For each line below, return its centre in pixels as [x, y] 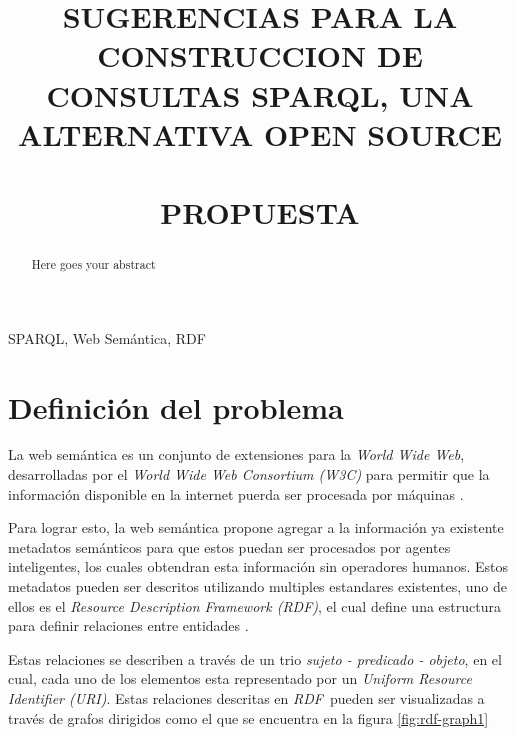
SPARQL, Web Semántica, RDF [107, 337]
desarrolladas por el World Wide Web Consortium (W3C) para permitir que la [249, 474]
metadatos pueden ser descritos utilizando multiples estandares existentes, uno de [257, 586]
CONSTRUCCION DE [260, 55]
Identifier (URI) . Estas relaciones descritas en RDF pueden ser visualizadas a [246, 698]
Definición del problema [176, 406]
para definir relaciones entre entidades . [128, 625]
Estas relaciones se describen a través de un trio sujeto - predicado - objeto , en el [255, 658]
